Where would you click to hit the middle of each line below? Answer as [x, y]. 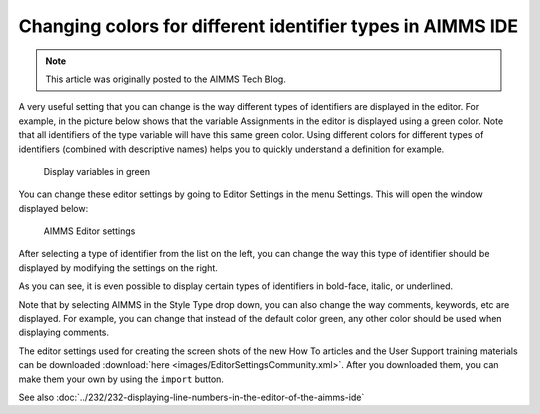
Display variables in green [96, 171]
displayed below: [53, 208]
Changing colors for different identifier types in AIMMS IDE [268, 26]
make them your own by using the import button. [121, 379]
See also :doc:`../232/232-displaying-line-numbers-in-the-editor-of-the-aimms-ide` [191, 397]
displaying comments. [64, 332]
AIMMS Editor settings [89, 231]
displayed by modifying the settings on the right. [118, 267]
